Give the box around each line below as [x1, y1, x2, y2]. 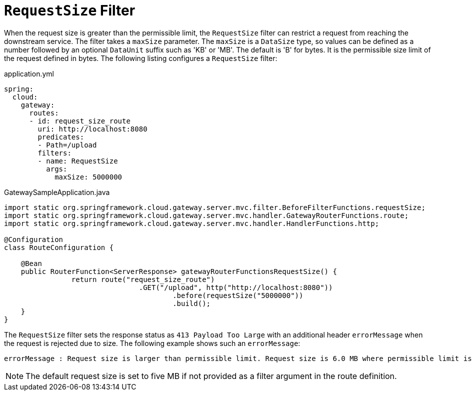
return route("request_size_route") [71, 275, 215, 283]
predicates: [37, 132, 84, 141]
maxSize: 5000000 [54, 172, 122, 181]
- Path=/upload [37, 140, 97, 149]
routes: [29, 108, 59, 117]
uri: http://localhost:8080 [37, 124, 147, 133]
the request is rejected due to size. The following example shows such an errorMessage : [4, 338, 300, 347]
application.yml [4, 69, 54, 78]
